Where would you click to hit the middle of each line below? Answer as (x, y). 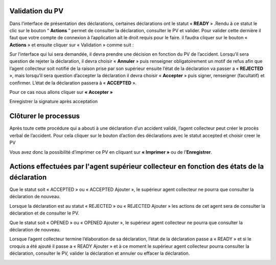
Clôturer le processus (45, 116)
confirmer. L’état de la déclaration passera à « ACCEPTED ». (73, 83)
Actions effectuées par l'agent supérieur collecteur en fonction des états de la (137, 167)
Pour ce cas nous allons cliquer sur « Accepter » (61, 92)
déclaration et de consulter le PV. (44, 213)
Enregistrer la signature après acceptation (54, 102)
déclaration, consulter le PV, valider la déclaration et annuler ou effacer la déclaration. (100, 253)
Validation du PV (37, 11)
